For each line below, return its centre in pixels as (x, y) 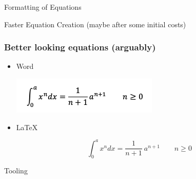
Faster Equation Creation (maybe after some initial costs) (95, 24)
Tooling (16, 171)
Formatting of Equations (43, 7)
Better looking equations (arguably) (80, 47)
